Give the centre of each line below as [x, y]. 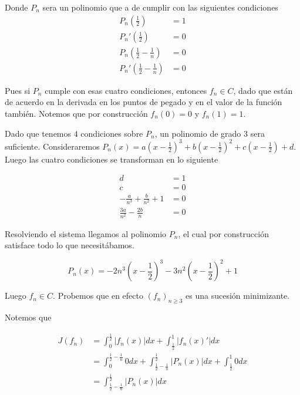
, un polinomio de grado [198, 133]
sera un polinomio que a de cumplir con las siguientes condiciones [160, 7]
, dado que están [263, 90]
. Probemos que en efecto [98, 296]
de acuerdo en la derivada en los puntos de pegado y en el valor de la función [144, 102]
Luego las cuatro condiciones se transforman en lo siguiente [112, 159]
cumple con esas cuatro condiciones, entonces [126, 90]
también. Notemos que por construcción [76, 113]
